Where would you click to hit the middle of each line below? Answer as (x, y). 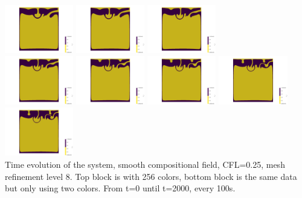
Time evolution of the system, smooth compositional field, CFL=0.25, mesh (145, 164)
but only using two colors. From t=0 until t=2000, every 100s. (120, 188)
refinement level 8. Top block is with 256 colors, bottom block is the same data (151, 176)
